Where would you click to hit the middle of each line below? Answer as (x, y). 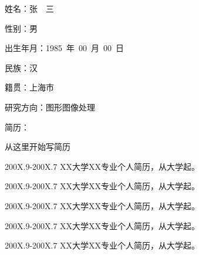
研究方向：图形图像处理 (50, 107)
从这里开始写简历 (38, 147)
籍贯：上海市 (29, 87)
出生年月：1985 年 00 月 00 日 (64, 48)
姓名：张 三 (29, 8)
